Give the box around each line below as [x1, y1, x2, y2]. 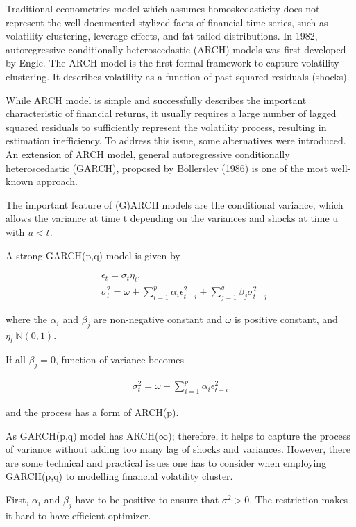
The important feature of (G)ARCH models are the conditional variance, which [6, 197, 344, 211]
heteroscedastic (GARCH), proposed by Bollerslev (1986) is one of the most [6, 160, 328, 175]
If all [6, 352, 26, 366]
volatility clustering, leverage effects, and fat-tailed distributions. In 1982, [6, 28, 318, 43]
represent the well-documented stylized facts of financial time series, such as [6, 15, 328, 29]
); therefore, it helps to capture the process [168, 428, 350, 442]
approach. [36, 174, 78, 189]
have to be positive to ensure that [75, 492, 219, 506]
